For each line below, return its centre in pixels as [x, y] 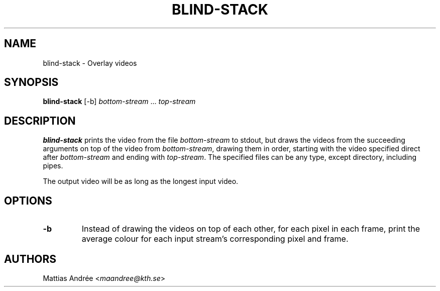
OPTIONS [28, 201]
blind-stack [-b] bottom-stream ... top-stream [119, 102]
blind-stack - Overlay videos [90, 63]
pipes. [53, 166]
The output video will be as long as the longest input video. [141, 181]
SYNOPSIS [31, 82]
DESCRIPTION [40, 121]
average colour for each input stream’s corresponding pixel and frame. [215, 239]
